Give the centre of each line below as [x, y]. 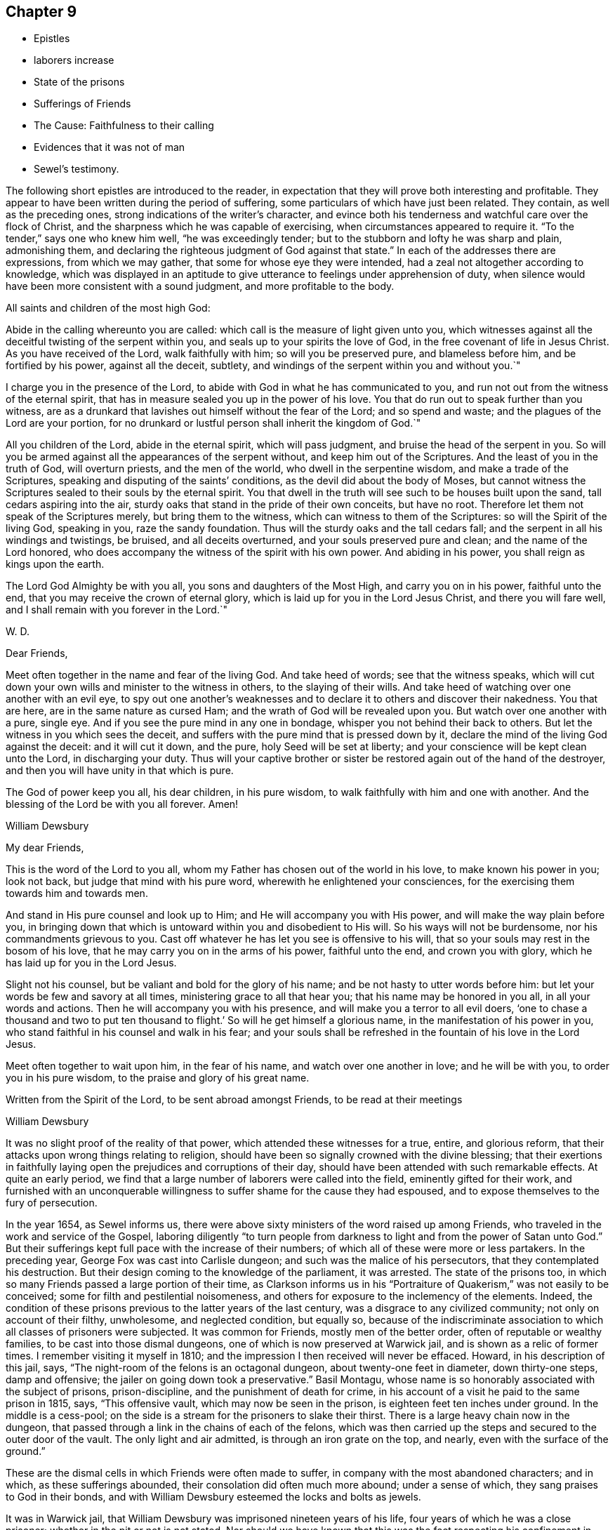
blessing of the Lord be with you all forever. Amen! [122, 804]
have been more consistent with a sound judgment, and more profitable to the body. [200, 286]
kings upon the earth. [55, 564]
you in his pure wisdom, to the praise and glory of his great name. [158, 1078]
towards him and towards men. [77, 893]
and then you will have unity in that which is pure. [120, 771]
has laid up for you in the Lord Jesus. [91, 963]
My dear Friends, [45, 848]
